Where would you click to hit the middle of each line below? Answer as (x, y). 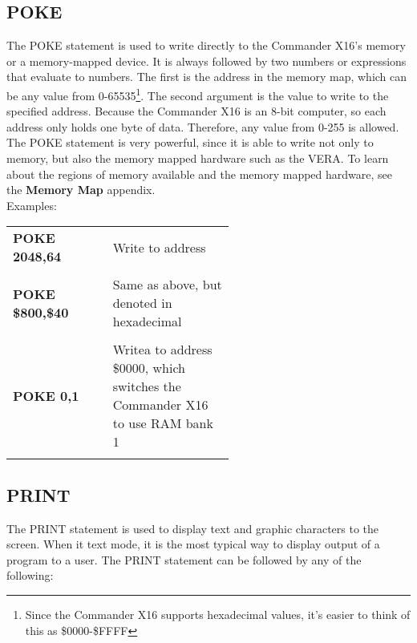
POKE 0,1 (46, 395)
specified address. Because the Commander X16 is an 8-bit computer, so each (196, 111)
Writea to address (162, 350)
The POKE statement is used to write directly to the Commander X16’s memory (206, 45)
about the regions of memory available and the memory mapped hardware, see (199, 174)
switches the (147, 386)
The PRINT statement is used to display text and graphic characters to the (193, 528)
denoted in (142, 303)
